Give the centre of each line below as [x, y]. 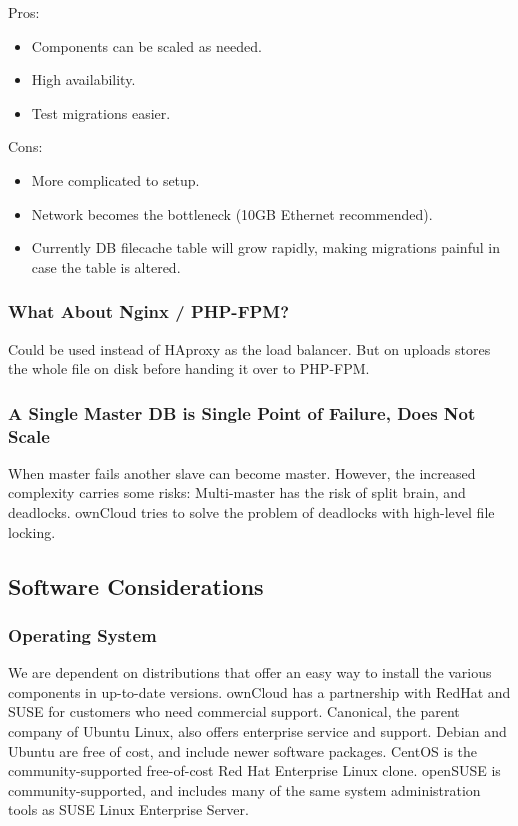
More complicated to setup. [115, 179]
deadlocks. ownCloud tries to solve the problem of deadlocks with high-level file [251, 512]
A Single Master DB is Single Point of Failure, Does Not [242, 412]
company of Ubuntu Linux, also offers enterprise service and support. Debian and [257, 731]
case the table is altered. [106, 266]
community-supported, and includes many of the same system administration [244, 789]
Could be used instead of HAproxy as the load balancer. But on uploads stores [249, 348]
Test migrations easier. [101, 112]
